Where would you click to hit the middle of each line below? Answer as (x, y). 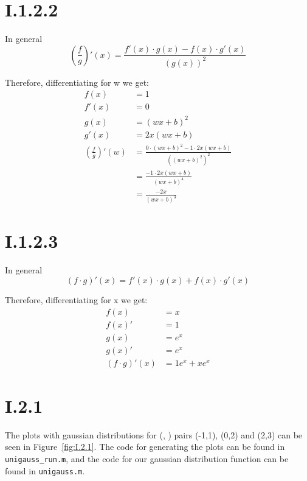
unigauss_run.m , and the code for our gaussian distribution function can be (147, 459)
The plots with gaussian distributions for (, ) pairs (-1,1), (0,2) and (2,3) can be (154, 434)
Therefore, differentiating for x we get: (76, 300)
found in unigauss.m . (45, 470)
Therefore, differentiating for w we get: (77, 82)
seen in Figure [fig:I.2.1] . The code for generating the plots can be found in (145, 447)
